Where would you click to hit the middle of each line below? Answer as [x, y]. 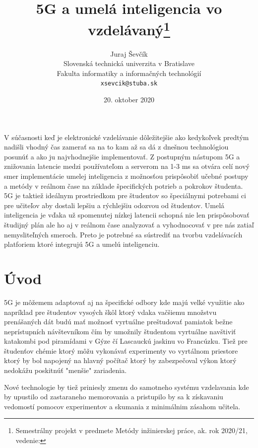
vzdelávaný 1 [129, 29]
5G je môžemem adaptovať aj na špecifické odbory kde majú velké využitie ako [124, 302]
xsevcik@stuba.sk [129, 84]
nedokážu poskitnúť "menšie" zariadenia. [65, 370]
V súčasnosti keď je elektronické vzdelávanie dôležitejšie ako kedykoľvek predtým [127, 137]
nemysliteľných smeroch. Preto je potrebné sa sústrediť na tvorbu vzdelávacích [123, 234]
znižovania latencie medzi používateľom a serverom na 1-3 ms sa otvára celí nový [127, 166]
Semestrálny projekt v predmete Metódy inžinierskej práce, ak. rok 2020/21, [131, 430]
